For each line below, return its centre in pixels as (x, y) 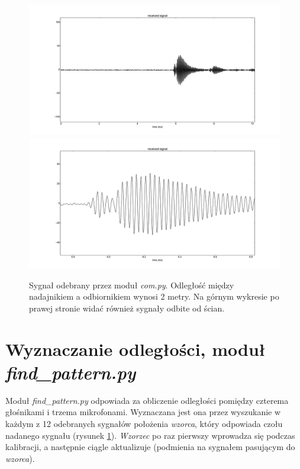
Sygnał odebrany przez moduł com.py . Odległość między (132, 285)
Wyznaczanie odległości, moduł (136, 348)
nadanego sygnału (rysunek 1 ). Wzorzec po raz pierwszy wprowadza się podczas (150, 435)
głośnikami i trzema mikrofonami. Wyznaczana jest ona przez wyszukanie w (143, 412)
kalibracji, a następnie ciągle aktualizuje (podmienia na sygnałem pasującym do (150, 447)
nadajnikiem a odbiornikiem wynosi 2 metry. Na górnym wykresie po (154, 296)
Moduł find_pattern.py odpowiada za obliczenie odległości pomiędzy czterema (147, 400)
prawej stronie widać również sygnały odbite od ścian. (127, 308)
